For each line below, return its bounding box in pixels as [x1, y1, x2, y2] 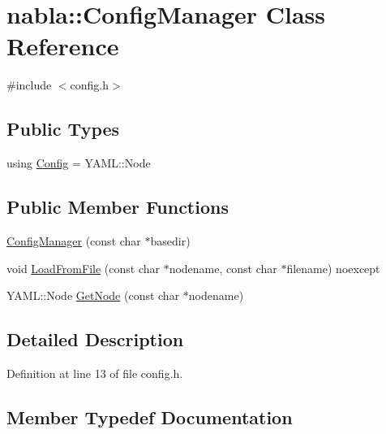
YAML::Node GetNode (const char [6, 287, 180, 304]
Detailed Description [6, 327, 184, 352]
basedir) [150, 232, 191, 249]
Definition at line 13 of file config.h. [6, 364, 183, 381]
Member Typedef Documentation [6, 404, 293, 429]
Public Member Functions [6, 194, 229, 219]
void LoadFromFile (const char [6, 259, 160, 276]
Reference [6, 29, 119, 63]
